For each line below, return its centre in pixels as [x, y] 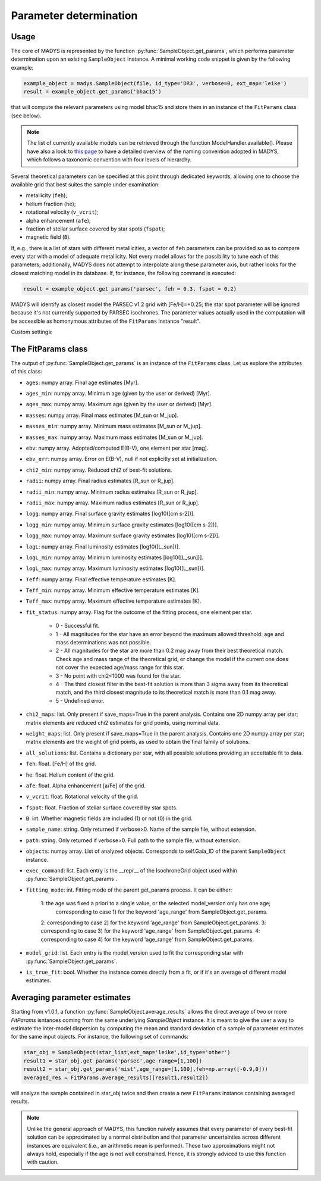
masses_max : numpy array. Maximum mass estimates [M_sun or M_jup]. [114, 437]
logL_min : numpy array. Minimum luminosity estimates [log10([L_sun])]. [115, 557]
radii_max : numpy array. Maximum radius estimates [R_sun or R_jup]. [113, 503]
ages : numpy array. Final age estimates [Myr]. [82, 382]
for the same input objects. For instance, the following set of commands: [100, 1037]
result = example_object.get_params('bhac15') [92, 92]
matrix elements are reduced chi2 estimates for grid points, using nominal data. [123, 722]
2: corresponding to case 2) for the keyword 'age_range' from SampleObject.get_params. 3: [153, 923]
